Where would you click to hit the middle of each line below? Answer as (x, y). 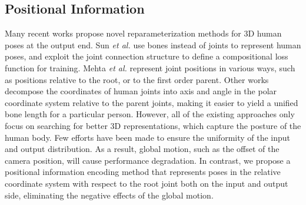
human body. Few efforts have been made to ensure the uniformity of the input (148, 137)
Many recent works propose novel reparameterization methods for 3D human (143, 33)
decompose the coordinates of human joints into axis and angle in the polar (141, 91)
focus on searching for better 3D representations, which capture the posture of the (153, 125)
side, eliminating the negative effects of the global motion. (109, 195)
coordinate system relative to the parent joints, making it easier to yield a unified (152, 102)
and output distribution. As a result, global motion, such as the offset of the (142, 149)
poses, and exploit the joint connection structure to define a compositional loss (147, 56)
